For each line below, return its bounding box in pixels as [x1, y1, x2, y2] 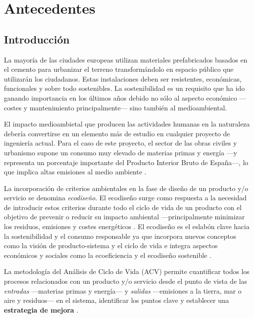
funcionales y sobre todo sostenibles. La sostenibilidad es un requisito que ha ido [4, 83, 245, 93]
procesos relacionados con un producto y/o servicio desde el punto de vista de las [4, 276, 247, 286]
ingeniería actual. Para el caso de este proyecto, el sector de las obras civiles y [4, 138, 237, 148]
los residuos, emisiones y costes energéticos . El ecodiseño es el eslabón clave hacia [4, 221, 250, 232]
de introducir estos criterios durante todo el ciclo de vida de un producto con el [4, 202, 242, 212]
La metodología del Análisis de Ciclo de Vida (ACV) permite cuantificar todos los [4, 266, 250, 276]
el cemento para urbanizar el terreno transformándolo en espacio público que [4, 64, 233, 74]
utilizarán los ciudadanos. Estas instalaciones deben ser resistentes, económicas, [4, 73, 242, 84]
